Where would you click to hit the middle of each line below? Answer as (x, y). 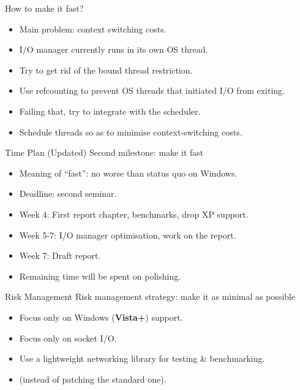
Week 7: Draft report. (60, 255)
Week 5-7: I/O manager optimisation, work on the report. (128, 235)
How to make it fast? (44, 8)
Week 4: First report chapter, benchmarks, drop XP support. (134, 214)
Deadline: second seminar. (68, 193)
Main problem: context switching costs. (93, 29)
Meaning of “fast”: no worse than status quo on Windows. (128, 173)
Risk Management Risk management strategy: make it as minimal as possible (150, 296)
